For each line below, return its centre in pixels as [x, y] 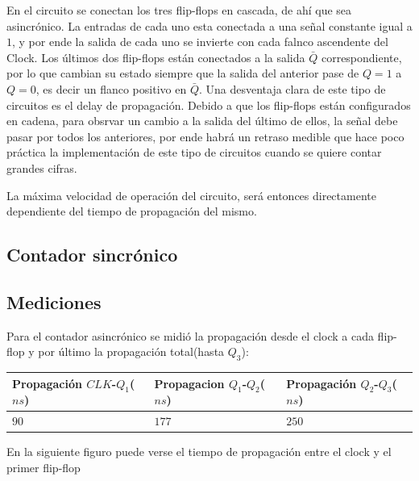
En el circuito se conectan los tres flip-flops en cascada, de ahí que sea [179, 10]
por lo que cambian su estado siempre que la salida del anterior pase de [183, 73]
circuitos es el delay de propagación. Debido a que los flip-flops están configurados [209, 105]
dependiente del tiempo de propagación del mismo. [132, 211]
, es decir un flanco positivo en [111, 88]
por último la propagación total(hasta [131, 351]
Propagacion [189, 383]
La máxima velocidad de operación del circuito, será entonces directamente [191, 195]
